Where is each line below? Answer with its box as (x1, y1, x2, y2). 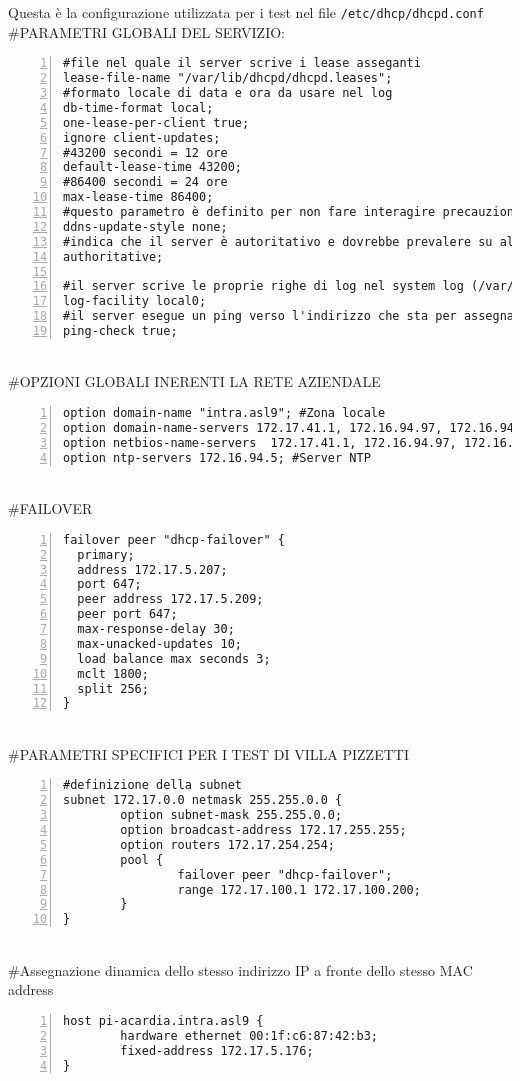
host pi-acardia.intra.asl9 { (63, 1013, 264, 1028)
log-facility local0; (63, 294, 207, 309)
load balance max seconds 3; (77, 651, 271, 666)
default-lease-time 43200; (63, 160, 242, 175)
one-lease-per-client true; (63, 115, 250, 130)
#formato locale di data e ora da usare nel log (63, 86, 393, 100)
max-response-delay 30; (77, 622, 235, 636)
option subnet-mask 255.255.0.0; (120, 808, 343, 823)
